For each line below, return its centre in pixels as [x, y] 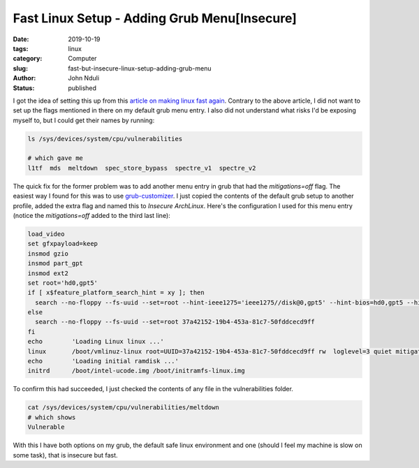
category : [28, 59]
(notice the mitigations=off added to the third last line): [91, 215]
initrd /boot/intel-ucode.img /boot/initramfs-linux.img [136, 371]
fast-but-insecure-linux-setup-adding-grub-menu [140, 68]
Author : [24, 78]
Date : [21, 39]
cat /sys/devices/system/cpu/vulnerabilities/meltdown [123, 408]
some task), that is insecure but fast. [65, 455]
